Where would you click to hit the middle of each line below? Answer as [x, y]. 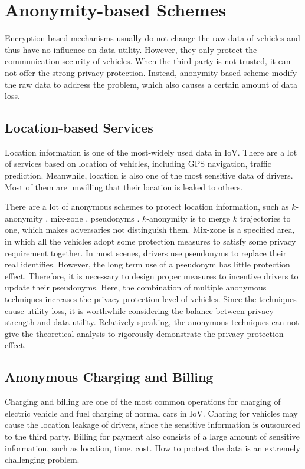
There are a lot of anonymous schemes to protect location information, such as [147, 207]
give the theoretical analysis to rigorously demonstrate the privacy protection [144, 333]
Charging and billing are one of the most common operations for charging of [143, 402]
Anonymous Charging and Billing [109, 377]
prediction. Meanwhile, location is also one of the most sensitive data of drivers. [149, 175]
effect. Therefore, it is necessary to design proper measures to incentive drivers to [152, 275]
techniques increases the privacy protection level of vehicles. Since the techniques [151, 299]
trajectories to [265, 218]
